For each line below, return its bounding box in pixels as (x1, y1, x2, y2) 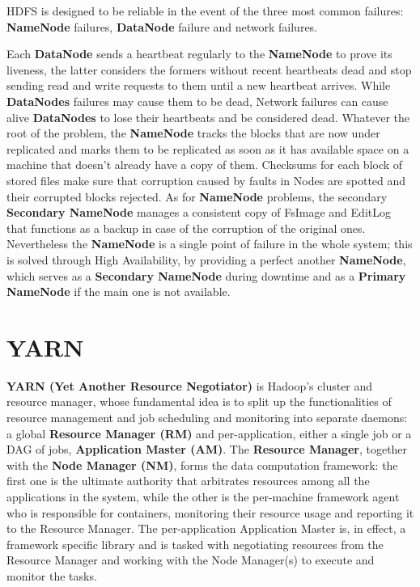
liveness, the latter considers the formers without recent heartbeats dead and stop (6, 61, 412, 78)
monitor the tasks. (6, 567, 97, 584)
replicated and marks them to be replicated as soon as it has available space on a (6, 140, 409, 157)
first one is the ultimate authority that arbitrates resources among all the (6, 472, 370, 489)
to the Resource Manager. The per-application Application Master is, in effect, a (6, 520, 406, 537)
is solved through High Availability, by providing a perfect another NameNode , (6, 251, 406, 268)
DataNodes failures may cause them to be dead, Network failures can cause (6, 92, 388, 109)
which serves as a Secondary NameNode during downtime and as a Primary (6, 267, 406, 284)
